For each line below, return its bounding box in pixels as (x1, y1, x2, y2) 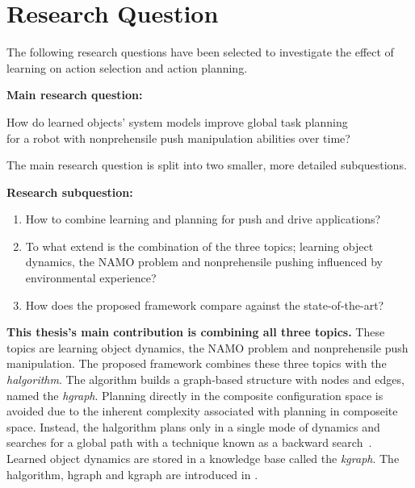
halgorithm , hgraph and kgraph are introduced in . (6, 465, 258, 482)
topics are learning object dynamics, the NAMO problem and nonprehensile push (6, 339, 409, 356)
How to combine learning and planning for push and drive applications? (25, 211, 381, 227)
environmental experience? (25, 269, 157, 286)
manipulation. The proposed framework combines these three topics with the (6, 355, 387, 372)
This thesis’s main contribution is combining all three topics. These (6, 323, 385, 340)
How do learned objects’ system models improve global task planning (6, 113, 348, 130)
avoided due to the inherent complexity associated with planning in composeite (6, 402, 398, 419)
